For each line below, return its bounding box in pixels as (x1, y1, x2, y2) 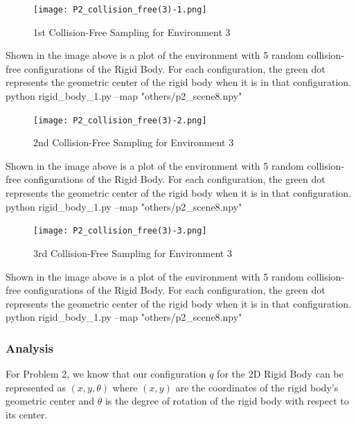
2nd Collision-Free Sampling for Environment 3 (33, 135, 234, 150)
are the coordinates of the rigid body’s (175, 380, 339, 394)
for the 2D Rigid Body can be (217, 366, 344, 381)
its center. (6, 407, 48, 421)
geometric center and (6, 394, 95, 408)
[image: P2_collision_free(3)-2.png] (33, 115, 207, 125)
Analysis (6, 339, 54, 356)
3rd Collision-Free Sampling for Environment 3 (33, 245, 232, 260)
